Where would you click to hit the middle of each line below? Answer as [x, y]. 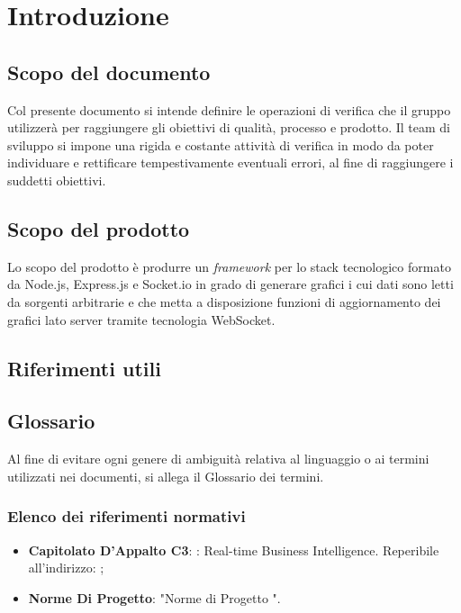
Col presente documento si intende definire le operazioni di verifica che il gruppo [229, 109]
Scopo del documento [109, 72]
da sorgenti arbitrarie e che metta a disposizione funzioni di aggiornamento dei [224, 301]
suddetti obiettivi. [57, 180]
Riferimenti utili [84, 368]
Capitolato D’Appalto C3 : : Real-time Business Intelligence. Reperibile [234, 550]
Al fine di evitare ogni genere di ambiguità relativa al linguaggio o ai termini [218, 459]
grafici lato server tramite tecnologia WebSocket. [141, 319]
